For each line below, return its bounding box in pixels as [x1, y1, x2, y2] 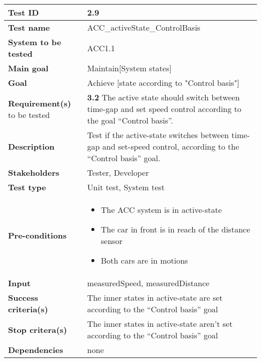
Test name [8, 22, 50, 33]
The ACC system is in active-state [101, 204, 222, 215]
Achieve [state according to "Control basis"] [87, 77, 239, 88]
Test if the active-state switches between [87, 129, 229, 141]
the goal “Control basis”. [87, 114, 173, 126]
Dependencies [8, 344, 63, 355]
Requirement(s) [8, 97, 71, 109]
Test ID [8, 7, 39, 18]
